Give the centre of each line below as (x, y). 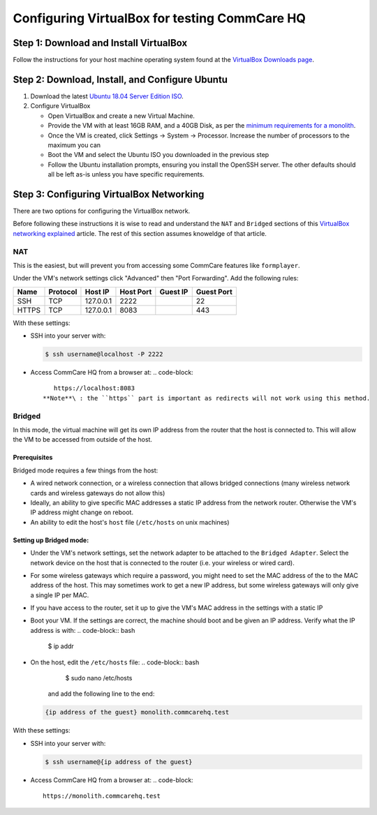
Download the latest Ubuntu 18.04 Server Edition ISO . (107, 96)
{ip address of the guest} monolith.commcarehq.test (137, 712)
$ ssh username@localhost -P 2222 (104, 354)
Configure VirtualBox (60, 106)
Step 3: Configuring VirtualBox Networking (109, 194)
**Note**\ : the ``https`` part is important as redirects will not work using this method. (207, 398)
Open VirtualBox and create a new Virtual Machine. (121, 116)
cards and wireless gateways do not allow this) (98, 493)
